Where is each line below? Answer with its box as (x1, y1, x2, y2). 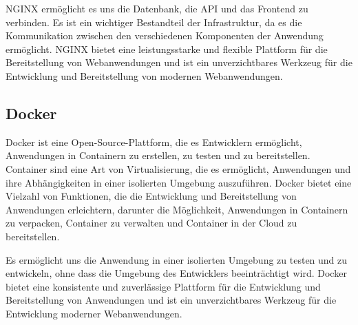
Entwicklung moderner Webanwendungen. (6, 306, 182, 320)
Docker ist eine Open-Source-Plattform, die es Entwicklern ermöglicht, (6, 134, 302, 149)
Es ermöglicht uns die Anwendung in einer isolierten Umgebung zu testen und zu (6, 252, 348, 266)
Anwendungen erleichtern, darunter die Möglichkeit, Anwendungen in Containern (6, 202, 348, 216)
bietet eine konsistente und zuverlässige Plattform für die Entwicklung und (6, 279, 321, 293)
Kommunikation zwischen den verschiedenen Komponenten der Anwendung (6, 28, 324, 43)
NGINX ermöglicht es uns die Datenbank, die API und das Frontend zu (6, 1, 308, 15)
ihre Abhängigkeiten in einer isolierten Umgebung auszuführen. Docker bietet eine (6, 175, 352, 189)
